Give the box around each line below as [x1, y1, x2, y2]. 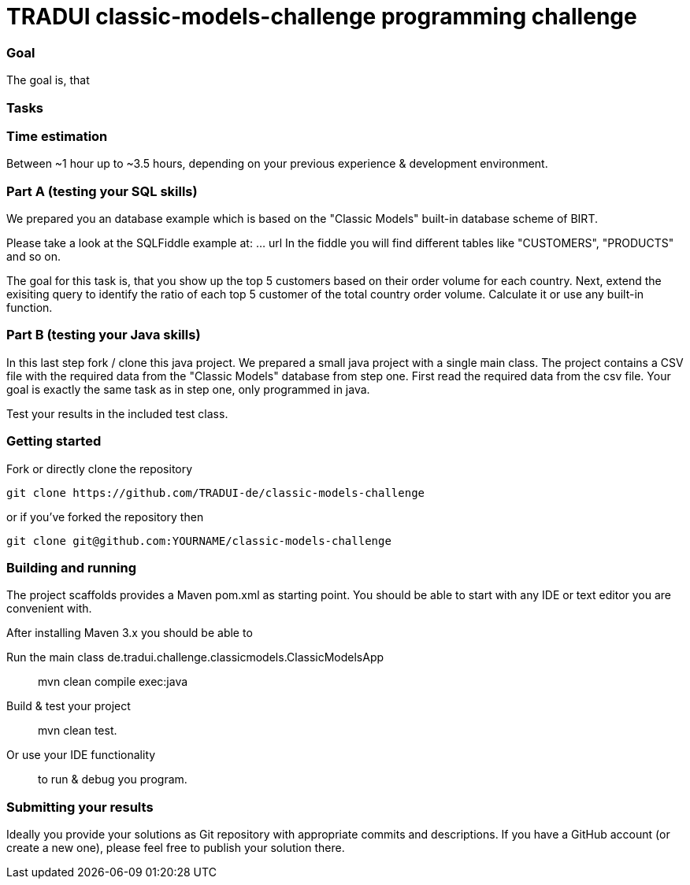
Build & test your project [6, 699, 131, 713]
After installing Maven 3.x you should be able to [6, 626, 253, 640]
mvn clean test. [38, 724, 117, 738]
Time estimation [6, 128, 108, 144]
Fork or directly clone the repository [6, 461, 193, 476]
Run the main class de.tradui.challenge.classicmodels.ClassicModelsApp [6, 650, 384, 665]
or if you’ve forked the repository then [6, 509, 204, 524]
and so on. [6, 250, 61, 263]
